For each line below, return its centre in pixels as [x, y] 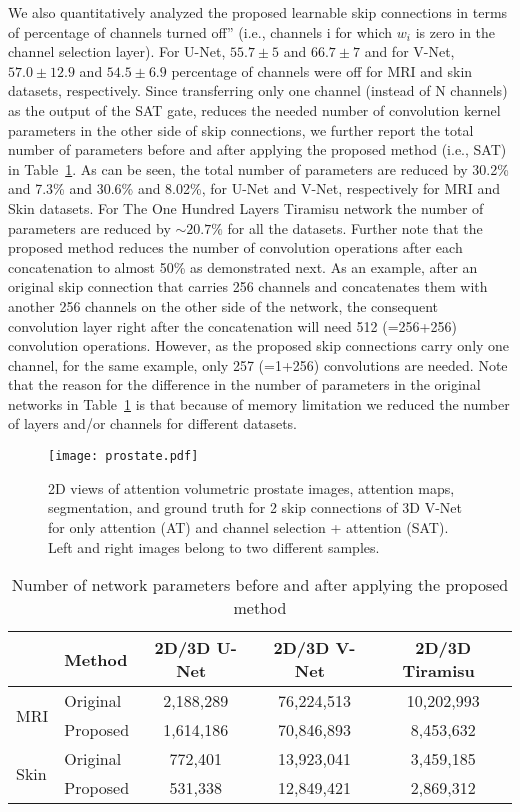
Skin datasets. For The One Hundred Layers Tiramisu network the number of [246, 207]
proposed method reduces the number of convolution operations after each [235, 247]
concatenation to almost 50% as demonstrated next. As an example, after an [243, 266]
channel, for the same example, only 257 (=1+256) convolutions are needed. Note [258, 364]
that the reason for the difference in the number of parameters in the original [244, 384]
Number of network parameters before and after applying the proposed [260, 585]
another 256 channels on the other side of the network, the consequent [223, 305]
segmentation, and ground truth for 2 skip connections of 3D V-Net [255, 507]
